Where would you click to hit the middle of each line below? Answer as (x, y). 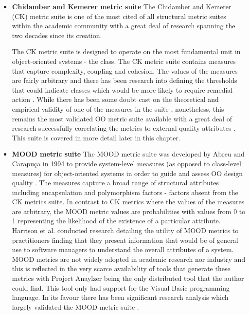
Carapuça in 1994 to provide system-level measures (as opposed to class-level (127, 163)
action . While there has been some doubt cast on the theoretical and (115, 99)
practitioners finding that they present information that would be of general (125, 240)
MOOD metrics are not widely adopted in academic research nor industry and (129, 259)
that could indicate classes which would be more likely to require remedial (122, 89)
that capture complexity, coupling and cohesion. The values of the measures (125, 70)
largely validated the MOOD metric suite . (75, 306)
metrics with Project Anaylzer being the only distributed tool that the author (128, 278)
